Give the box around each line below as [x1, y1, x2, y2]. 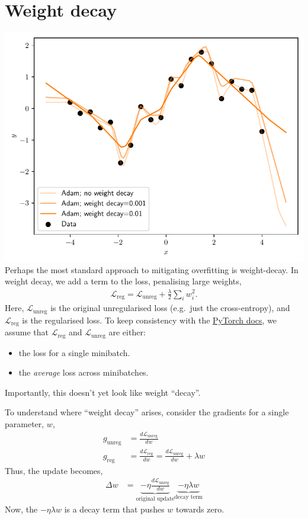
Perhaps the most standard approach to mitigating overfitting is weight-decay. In [5, 263, 299, 275]
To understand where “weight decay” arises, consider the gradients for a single [5, 406, 289, 418]
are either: [108, 326, 146, 338]
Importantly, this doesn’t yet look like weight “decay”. [5, 386, 201, 398]
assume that [5, 326, 49, 338]
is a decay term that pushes [64, 503, 165, 515]
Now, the [5, 503, 38, 515]
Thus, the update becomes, [5, 464, 103, 476]
